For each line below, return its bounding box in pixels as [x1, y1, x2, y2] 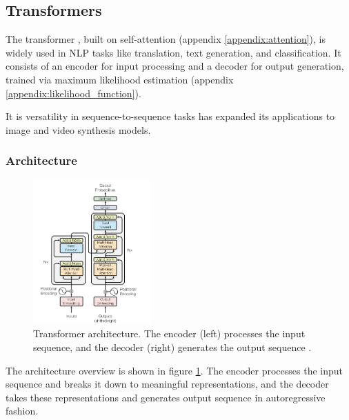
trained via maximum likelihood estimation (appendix [6, 72, 234, 86]
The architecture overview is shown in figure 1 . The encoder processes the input [6, 363, 343, 377]
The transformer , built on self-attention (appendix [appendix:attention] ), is [6, 32, 326, 46]
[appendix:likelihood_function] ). [6, 86, 141, 100]
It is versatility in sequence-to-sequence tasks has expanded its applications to [6, 109, 335, 123]
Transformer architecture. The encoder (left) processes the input [33, 326, 306, 341]
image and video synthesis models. [6, 122, 151, 137]
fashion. [6, 403, 39, 418]
